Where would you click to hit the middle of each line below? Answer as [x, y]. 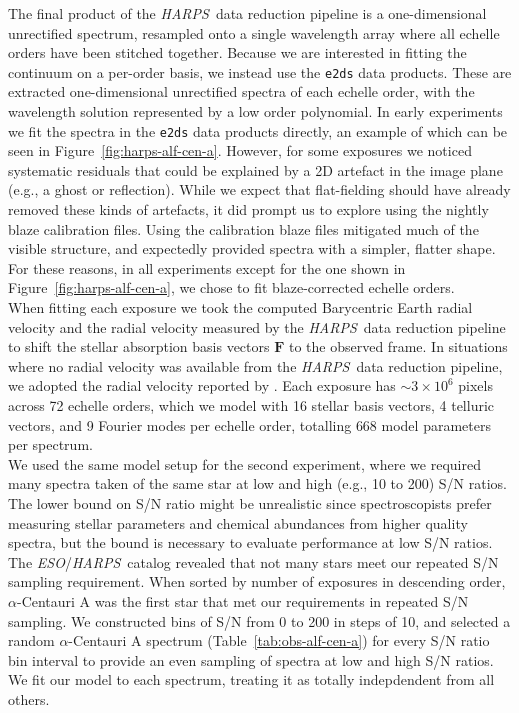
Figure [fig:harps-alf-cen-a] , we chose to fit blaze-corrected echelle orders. [231, 287]
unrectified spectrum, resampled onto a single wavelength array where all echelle [254, 32]
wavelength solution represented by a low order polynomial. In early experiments [255, 111]
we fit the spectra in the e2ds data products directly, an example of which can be [258, 130]
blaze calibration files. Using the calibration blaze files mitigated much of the [243, 228]
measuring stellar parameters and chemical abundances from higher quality [238, 522]
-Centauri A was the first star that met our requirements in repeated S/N [242, 600]
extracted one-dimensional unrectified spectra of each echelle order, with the [241, 91]
